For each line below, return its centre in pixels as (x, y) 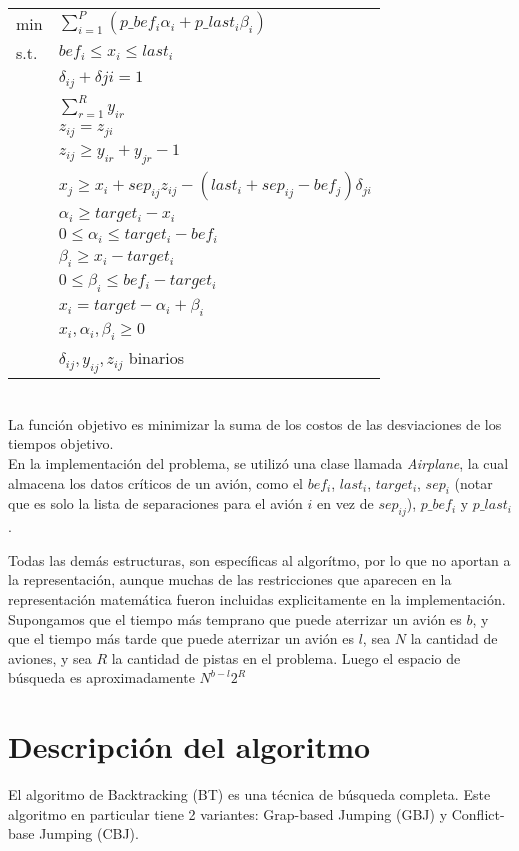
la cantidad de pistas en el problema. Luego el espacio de (286, 657)
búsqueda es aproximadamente (101, 677)
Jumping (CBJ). (89, 833)
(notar (473, 482)
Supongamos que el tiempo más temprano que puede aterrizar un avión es (235, 618)
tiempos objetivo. (61, 443)
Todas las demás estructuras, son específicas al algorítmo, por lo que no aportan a (259, 559)
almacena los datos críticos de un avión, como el (156, 482)
